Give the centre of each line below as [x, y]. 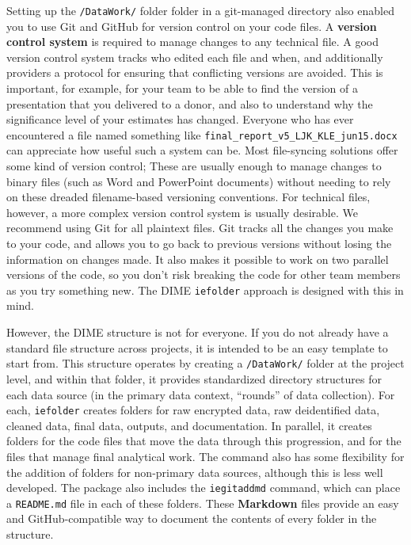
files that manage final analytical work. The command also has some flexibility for [205, 456]
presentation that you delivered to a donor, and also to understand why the [190, 103]
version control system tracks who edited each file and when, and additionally [195, 57]
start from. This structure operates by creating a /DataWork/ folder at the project [205, 363]
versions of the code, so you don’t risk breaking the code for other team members [204, 274]
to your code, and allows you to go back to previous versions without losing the [199, 244]
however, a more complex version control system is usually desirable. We [182, 212]
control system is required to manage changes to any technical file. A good [193, 42]
